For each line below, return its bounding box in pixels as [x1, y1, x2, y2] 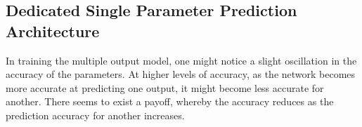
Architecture [6, 20, 100, 41]
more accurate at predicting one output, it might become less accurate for [6, 80, 324, 95]
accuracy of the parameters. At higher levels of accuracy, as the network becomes [6, 67, 356, 81]
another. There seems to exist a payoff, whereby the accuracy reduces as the [6, 94, 334, 109]
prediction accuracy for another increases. [6, 107, 185, 122]
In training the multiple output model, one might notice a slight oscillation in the [6, 53, 357, 67]
